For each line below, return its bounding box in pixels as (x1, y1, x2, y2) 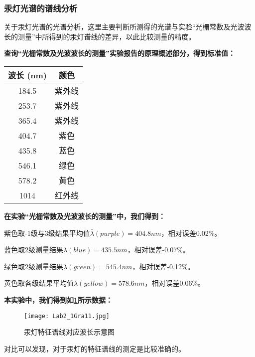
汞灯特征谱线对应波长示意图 (24, 327, 115, 337)
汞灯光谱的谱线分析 (4, 1, 78, 14)
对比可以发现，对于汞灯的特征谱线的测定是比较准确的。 (4, 343, 185, 354)
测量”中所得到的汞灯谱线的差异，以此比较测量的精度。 (17, 31, 196, 41)
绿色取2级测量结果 (4, 261, 63, 271)
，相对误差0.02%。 (161, 227, 222, 238)
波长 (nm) (8, 69, 47, 81)
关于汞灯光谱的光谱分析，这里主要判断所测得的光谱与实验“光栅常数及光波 (4, 21, 245, 32)
